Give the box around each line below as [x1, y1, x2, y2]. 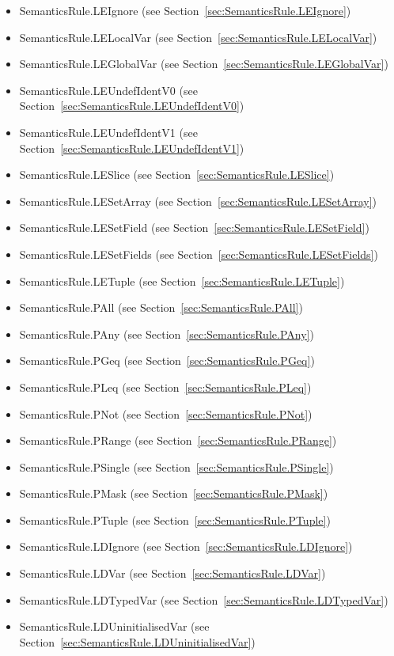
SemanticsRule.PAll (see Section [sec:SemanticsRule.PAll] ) [19, 299, 303, 316]
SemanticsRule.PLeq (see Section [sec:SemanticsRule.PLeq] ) [19, 378, 312, 395]
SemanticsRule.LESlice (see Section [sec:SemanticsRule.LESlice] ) [19, 166, 335, 183]
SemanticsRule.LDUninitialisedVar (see [19, 618, 210, 635]
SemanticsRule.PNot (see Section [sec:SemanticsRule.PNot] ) [19, 405, 313, 422]
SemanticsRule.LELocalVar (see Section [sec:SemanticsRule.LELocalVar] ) [19, 28, 377, 45]
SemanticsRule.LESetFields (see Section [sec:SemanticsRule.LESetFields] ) [19, 245, 378, 262]
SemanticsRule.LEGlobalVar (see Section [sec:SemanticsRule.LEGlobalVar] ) [19, 55, 388, 72]
